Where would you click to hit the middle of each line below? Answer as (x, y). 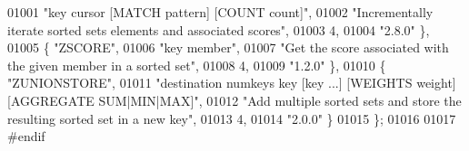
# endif (26, 136)
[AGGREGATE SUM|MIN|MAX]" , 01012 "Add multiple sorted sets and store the (234, 100)
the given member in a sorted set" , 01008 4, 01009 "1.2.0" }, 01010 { (197, 65)
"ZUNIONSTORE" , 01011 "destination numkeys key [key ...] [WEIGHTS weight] (232, 83)
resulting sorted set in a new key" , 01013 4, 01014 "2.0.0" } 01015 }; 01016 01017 (232, 118)
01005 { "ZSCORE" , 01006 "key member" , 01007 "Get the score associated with (228, 47)
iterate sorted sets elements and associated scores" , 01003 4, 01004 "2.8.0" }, (219, 29)
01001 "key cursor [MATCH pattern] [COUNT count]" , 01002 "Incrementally (220, 12)
